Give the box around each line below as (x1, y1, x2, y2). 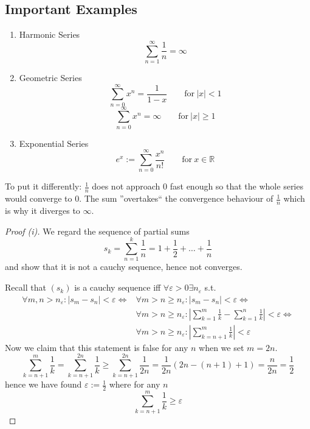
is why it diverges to (5, 204, 80, 217)
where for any (109, 378, 160, 391)
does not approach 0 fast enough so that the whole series (92, 180, 303, 193)
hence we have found (5, 378, 82, 391)
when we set (199, 341, 244, 353)
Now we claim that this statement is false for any (5, 341, 188, 353)
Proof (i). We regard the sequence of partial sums (5, 224, 190, 237)
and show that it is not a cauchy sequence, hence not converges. (5, 260, 243, 273)
